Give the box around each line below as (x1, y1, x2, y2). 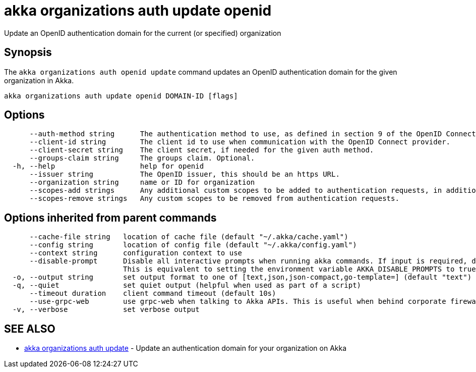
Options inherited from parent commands (4, 211, 217, 224)
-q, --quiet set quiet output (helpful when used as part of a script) (12, 281, 362, 290)
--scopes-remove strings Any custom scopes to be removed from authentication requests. (29, 194, 399, 203)
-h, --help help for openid (12, 162, 204, 171)
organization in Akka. (4, 76, 74, 85)
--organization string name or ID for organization (29, 178, 255, 187)
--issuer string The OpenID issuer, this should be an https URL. (29, 170, 340, 179)
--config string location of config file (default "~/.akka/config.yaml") (29, 241, 357, 249)
